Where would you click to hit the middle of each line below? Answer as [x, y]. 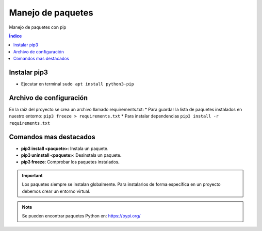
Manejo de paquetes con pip [38, 27]
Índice [15, 36]
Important [33, 175]
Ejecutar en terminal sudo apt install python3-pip [78, 84]
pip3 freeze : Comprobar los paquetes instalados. [70, 162]
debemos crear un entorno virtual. [56, 191]
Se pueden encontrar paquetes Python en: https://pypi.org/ [81, 216]
